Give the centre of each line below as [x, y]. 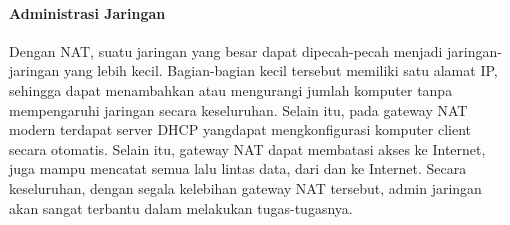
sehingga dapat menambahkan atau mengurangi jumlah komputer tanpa [231, 89]
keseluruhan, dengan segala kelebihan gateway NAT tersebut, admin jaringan [245, 187]
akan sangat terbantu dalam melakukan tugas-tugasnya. [181, 207]
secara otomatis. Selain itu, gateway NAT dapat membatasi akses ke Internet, [247, 148]
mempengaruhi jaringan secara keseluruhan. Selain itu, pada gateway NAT [238, 109]
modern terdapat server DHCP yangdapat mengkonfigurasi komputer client [240, 129]
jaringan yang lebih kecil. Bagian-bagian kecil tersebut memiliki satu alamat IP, [253, 70]
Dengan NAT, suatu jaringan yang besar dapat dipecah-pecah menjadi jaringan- [255, 50]
